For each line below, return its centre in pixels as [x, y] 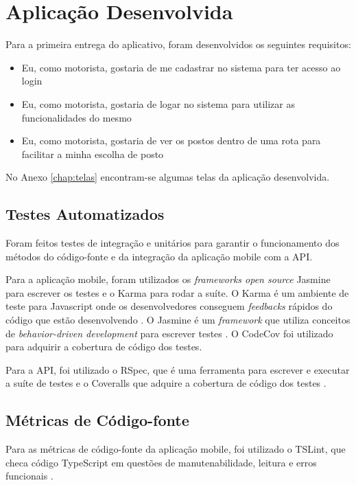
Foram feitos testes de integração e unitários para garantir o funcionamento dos [173, 243]
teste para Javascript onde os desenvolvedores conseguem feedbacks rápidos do [169, 306]
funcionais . [29, 476]
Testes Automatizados [85, 214]
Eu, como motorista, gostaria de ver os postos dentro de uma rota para [171, 140]
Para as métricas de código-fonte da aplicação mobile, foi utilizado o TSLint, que [176, 449]
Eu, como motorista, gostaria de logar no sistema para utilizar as [158, 103]
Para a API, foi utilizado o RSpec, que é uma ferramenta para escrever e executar [178, 369]
